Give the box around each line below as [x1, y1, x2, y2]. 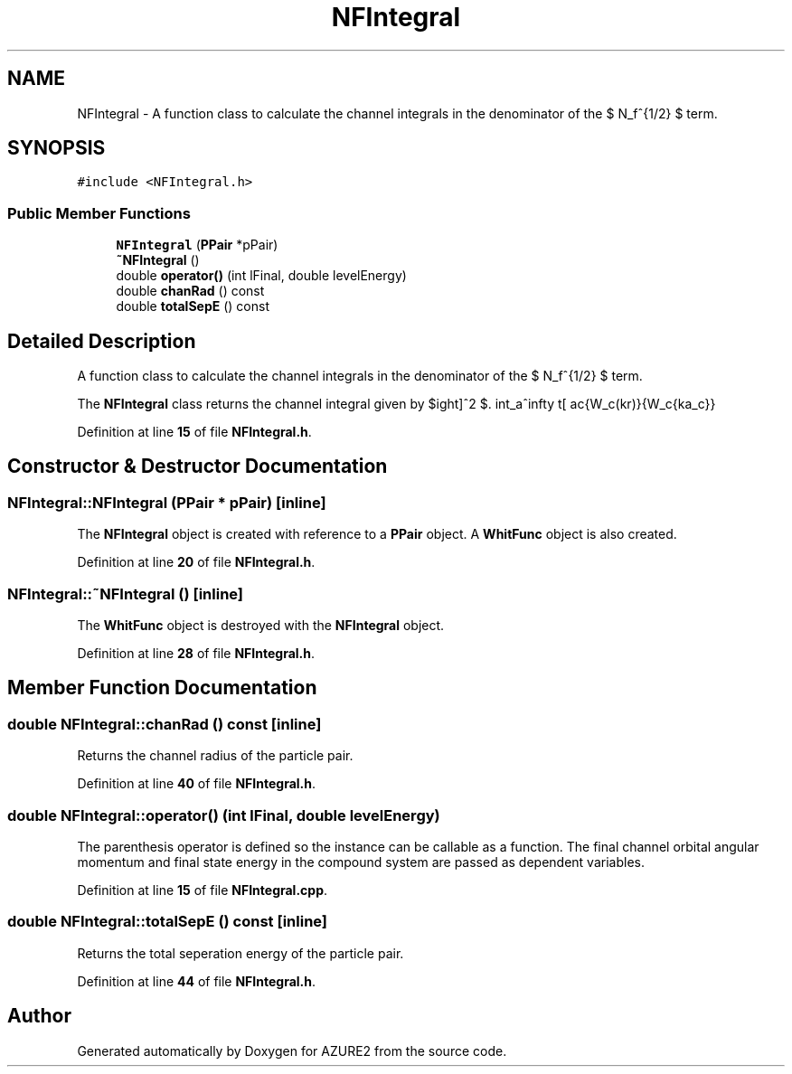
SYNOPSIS [7, 137, 106, 160]
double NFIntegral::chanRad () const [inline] [7, 714, 322, 733]
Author [7, 1004, 71, 1028]
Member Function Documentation [7, 676, 317, 700]
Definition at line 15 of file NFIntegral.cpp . [77, 881, 328, 898]
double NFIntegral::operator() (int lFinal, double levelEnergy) [7, 805, 440, 824]
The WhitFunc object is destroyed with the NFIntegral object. [77, 617, 445, 633]
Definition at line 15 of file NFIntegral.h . [77, 424, 312, 440]
